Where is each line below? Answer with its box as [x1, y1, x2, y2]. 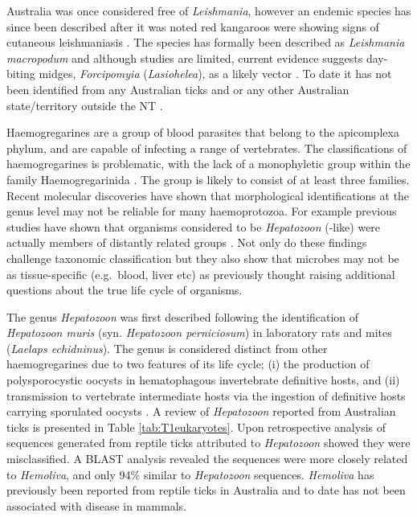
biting [6, 65, 35, 82]
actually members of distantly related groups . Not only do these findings [6, 234, 367, 251]
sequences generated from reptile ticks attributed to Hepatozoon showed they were [6, 434, 411, 451]
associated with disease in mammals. [6, 497, 186, 514]
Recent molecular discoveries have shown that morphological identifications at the [6, 187, 410, 203]
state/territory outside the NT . [6, 96, 163, 113]
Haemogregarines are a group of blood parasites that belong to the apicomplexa [6, 124, 399, 141]
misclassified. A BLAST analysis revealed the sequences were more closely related [6, 450, 408, 467]
